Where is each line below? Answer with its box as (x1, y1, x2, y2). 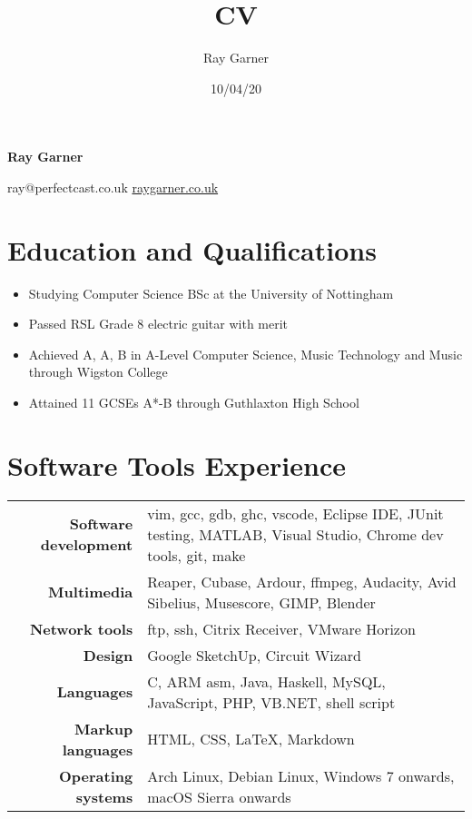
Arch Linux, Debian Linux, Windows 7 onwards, (147, 765, 455, 786)
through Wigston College (28, 362, 168, 381)
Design (83, 644, 133, 666)
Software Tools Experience (7, 446, 347, 483)
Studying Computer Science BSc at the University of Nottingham (28, 283, 394, 302)
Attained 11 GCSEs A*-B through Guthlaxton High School (28, 393, 359, 411)
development (40, 534, 133, 556)
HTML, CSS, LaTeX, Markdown (147, 728, 355, 750)
